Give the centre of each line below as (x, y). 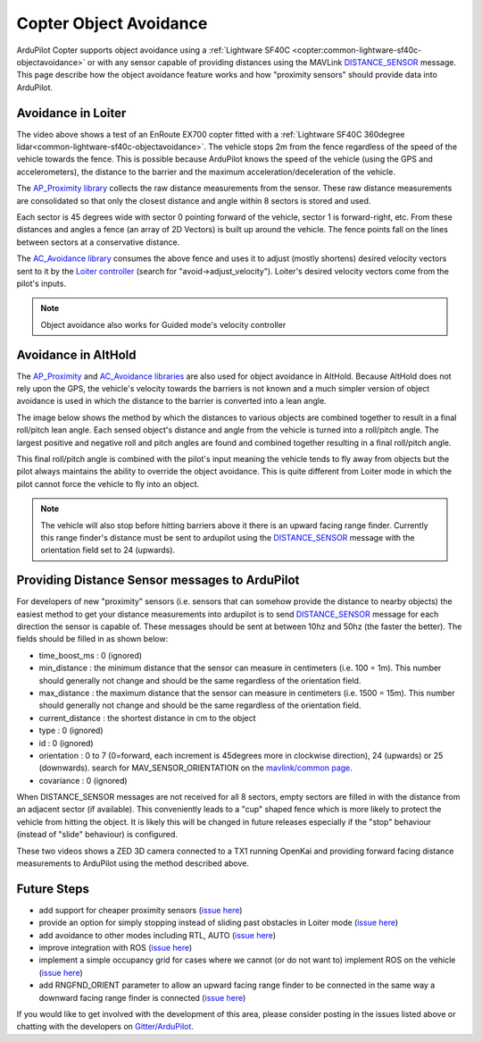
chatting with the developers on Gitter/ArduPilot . (105, 1027)
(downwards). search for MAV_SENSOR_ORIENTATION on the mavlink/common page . (195, 768)
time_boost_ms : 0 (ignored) (91, 655)
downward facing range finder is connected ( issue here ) (142, 997)
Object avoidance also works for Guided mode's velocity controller (163, 324)
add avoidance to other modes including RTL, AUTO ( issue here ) (158, 935)
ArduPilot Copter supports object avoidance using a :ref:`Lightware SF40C (153, 50)
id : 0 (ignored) (66, 743)
